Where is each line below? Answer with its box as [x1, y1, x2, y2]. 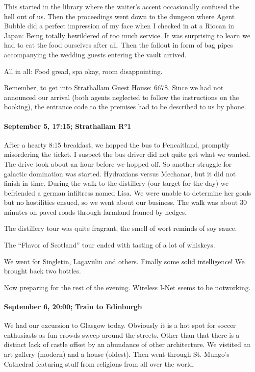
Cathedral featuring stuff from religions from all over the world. [4, 358, 195, 369]
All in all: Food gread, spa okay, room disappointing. [4, 66, 163, 76]
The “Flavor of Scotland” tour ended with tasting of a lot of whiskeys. [4, 240, 215, 250]
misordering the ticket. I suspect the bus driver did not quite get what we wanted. [4, 149, 251, 159]
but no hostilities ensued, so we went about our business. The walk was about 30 [4, 197, 247, 207]
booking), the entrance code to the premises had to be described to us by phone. [4, 101, 246, 112]
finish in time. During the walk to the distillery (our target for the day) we [4, 178, 229, 188]
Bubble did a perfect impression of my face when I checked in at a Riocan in [4, 21, 234, 31]
